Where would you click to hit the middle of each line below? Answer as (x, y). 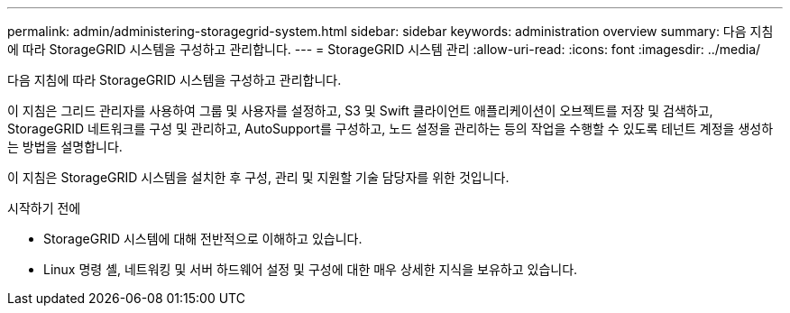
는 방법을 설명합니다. (65, 147)
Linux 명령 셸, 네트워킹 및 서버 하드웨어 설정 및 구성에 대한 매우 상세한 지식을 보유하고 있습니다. (311, 269)
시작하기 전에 (44, 208)
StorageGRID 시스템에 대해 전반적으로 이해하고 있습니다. (203, 239)
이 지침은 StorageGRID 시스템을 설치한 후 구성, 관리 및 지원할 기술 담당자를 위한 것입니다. (258, 177)
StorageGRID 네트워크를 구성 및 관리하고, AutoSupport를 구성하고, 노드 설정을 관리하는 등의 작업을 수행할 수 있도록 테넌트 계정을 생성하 (390, 129)
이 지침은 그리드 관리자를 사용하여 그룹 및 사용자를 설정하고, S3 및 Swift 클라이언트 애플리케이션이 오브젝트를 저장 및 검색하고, (360, 110)
